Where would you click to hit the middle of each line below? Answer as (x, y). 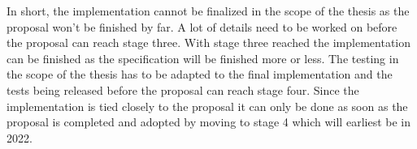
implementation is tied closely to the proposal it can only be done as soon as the (207, 106)
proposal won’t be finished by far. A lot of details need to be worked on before (202, 26)
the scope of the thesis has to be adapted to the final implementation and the (200, 74)
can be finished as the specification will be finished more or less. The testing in (203, 58)
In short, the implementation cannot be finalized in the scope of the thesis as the (208, 11)
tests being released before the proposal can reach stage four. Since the (183, 89)
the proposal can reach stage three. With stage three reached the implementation (208, 43)
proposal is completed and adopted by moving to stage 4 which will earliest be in (208, 122)
